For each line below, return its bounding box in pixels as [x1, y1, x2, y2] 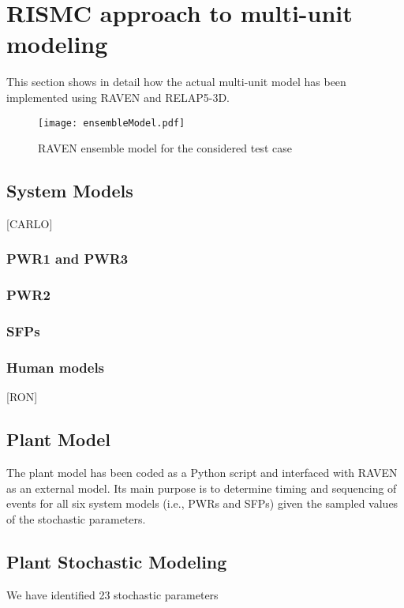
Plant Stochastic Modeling [6, 549, 227, 573]
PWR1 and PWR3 [6, 249, 129, 268]
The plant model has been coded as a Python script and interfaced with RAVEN [6, 464, 398, 481]
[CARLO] [6, 215, 53, 231]
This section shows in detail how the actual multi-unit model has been [6, 73, 346, 90]
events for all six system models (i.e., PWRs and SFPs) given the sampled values [6, 495, 398, 512]
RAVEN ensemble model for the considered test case [38, 140, 292, 156]
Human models [6, 358, 105, 377]
